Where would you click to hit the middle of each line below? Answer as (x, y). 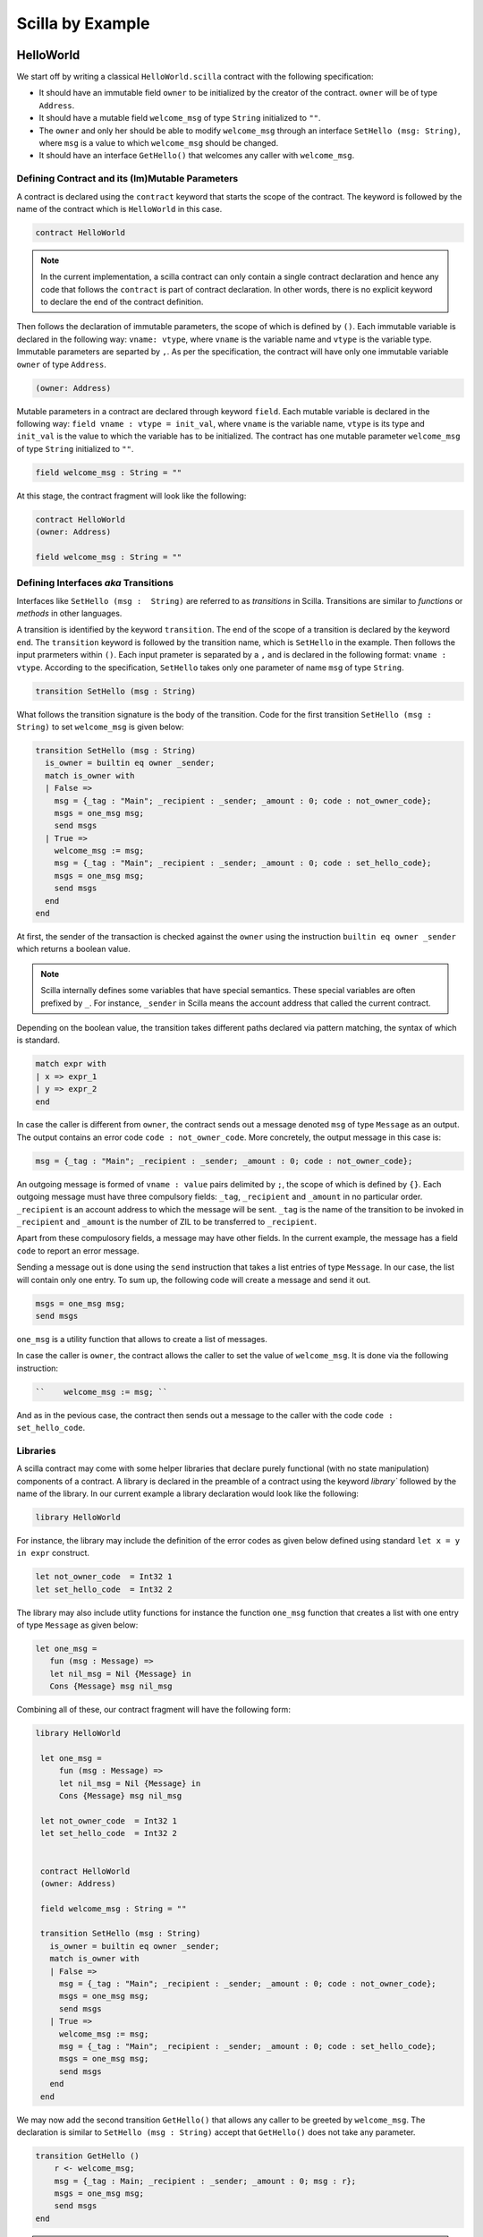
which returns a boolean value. (73, 949)
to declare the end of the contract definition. (122, 302)
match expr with (71, 1064)
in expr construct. (53, 1553)
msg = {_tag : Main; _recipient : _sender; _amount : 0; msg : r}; (205, 2181)
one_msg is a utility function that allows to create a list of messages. (142, 1339)
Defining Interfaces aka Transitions (95, 583)
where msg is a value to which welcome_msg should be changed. (159, 143)
